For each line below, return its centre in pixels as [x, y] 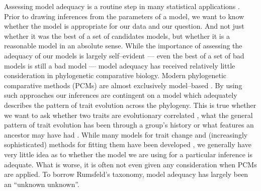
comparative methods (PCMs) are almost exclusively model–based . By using [123, 85]
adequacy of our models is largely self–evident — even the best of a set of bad [124, 55]
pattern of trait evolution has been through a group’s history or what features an [129, 125]
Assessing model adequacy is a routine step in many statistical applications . [122, 6]
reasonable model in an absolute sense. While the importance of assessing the [123, 46]
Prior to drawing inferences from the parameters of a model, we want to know [124, 16]
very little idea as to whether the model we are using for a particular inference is [128, 154]
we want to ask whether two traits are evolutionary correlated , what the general [128, 115]
